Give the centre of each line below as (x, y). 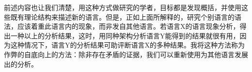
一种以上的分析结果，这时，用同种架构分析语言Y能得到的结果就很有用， (125, 35)
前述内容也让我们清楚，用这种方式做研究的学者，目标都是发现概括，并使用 (123, 7)
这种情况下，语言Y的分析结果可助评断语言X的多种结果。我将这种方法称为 (127, 45)
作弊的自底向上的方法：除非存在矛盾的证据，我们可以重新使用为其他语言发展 (126, 54)
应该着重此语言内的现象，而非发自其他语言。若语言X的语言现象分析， (128, 26)
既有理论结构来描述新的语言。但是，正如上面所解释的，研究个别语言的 (122, 17)
